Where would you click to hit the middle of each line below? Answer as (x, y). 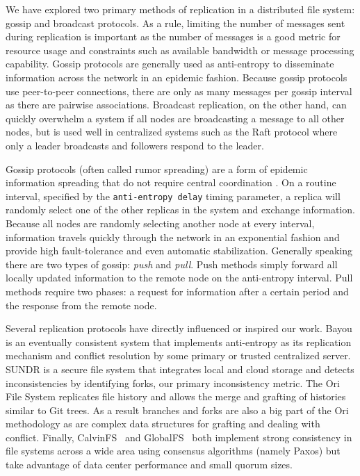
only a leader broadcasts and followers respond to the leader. (135, 145)
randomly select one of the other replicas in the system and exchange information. (180, 210)
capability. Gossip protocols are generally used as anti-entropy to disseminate (170, 64)
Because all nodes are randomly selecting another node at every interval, (160, 223)
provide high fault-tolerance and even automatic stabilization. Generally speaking (179, 251)
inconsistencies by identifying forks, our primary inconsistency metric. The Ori (173, 383)
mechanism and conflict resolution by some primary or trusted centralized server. (178, 355)
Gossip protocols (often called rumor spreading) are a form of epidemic (157, 169)
